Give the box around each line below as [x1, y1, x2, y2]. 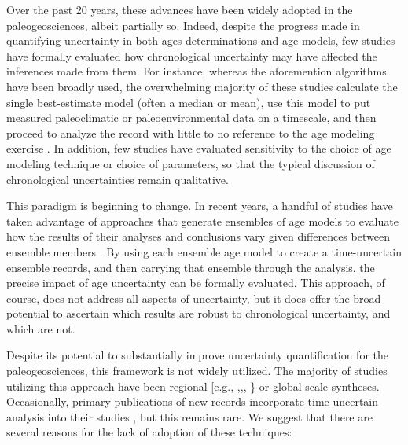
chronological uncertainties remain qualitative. [6, 171, 229, 187]
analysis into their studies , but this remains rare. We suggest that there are [6, 408, 373, 425]
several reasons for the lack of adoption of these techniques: [6, 424, 292, 440]
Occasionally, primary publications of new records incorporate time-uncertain [6, 393, 379, 410]
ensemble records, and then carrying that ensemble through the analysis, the [6, 259, 375, 275]
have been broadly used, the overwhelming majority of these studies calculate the [6, 78, 398, 94]
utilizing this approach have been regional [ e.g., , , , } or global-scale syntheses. [6, 377, 380, 394]
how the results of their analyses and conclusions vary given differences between [6, 228, 390, 245]
